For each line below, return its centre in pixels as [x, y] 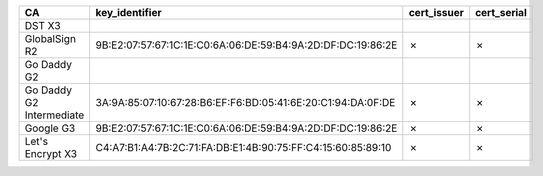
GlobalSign [50, 38]
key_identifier [128, 12]
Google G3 [50, 128]
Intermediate [54, 115]
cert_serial [501, 12]
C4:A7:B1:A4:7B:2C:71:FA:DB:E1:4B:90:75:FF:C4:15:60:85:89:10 [243, 147]
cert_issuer [436, 12]
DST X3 [42, 25]
